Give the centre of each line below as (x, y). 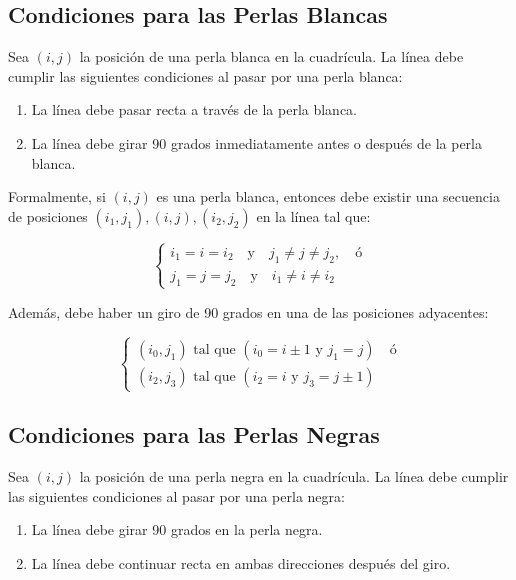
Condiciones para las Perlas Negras (194, 434)
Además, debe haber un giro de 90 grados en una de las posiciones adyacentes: (248, 311)
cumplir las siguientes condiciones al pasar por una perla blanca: (205, 75)
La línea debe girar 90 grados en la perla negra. (177, 529)
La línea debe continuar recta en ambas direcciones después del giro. (241, 563)
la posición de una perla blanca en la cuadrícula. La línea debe (271, 56)
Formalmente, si (57, 196)
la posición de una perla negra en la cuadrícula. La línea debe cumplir (294, 476)
